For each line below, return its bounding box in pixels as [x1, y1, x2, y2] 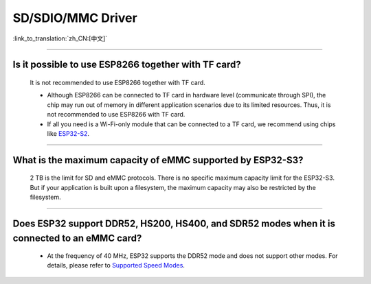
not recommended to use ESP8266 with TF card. [47, 110, 185, 119]
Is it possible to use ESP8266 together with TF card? [12, 59, 242, 71]
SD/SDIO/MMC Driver [12, 10, 137, 25]
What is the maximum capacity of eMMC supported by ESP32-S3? [12, 154, 304, 166]
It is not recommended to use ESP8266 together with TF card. [30, 78, 205, 86]
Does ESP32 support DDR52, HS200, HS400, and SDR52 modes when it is [12, 217, 336, 229]
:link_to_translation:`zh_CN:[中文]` [12, 34, 108, 43]
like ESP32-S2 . [47, 129, 89, 137]
